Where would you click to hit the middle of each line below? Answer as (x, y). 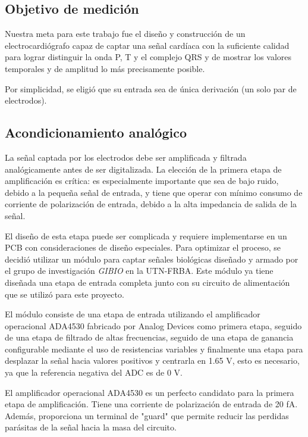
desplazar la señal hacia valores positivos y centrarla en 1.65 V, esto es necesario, (152, 360)
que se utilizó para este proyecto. (65, 294)
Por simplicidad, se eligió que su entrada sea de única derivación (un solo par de (151, 88)
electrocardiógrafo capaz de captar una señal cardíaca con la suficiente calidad (147, 45)
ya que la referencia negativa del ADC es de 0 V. (94, 372)
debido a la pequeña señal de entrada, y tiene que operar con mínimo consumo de (154, 192)
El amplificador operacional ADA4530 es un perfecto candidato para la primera (150, 392)
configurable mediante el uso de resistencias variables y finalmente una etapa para (154, 349)
